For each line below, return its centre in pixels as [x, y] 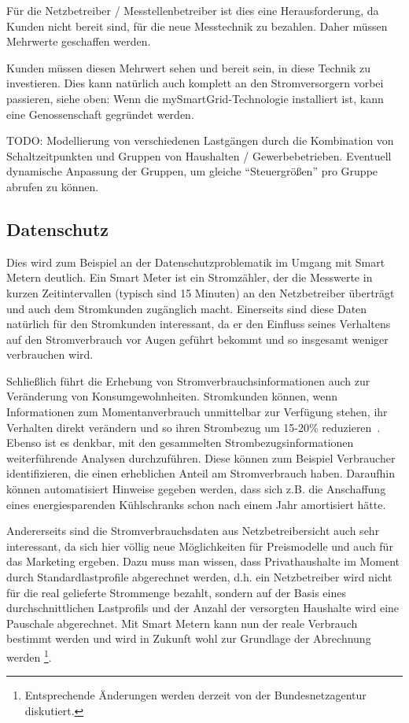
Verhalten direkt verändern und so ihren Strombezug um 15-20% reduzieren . [193, 427]
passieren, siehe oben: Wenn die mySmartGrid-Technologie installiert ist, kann [195, 98]
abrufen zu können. [53, 186]
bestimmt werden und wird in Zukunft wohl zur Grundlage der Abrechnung [189, 638]
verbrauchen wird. [50, 354]
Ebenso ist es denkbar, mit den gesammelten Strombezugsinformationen [180, 443]
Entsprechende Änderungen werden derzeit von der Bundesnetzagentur [195, 695]
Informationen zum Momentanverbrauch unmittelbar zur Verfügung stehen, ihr [197, 412]
